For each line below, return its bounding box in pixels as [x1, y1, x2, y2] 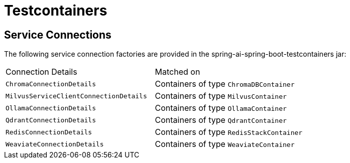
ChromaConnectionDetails [6, 80, 96, 88]
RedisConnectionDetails [6, 128, 92, 136]
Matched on [155, 67, 200, 77]
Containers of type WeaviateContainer [155, 139, 295, 149]
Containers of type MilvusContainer [155, 91, 287, 101]
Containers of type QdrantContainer [155, 115, 287, 125]
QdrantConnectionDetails [6, 116, 96, 124]
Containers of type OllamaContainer [155, 103, 287, 113]
